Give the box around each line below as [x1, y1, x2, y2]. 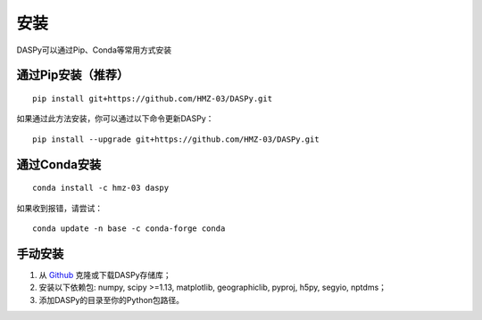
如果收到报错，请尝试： [16, 202, 103, 213]
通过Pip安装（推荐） [16, 68, 129, 83]
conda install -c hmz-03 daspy [32, 183, 170, 193]
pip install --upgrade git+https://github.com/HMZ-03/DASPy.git [32, 134, 320, 144]
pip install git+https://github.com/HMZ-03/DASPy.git [32, 94, 272, 103]
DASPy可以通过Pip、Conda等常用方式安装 [16, 45, 172, 55]
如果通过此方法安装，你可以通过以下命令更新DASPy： [16, 113, 214, 124]
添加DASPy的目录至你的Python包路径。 [38, 294, 185, 305]
